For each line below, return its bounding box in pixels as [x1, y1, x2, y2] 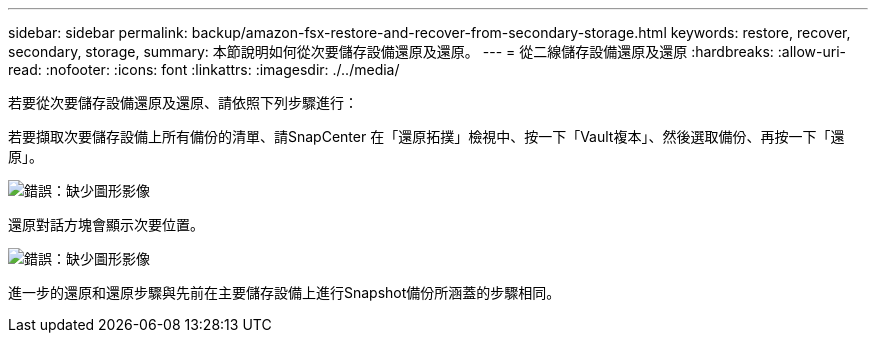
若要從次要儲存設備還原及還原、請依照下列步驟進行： [8, 94, 358, 111]
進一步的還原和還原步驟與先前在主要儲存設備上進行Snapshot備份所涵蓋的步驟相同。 [8, 284, 561, 301]
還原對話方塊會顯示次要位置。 [8, 216, 204, 233]
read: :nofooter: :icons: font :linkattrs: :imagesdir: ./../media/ [8, 61, 400, 78]
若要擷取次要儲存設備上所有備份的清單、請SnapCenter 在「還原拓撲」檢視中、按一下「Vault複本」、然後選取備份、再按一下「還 [8, 128, 845, 145]
